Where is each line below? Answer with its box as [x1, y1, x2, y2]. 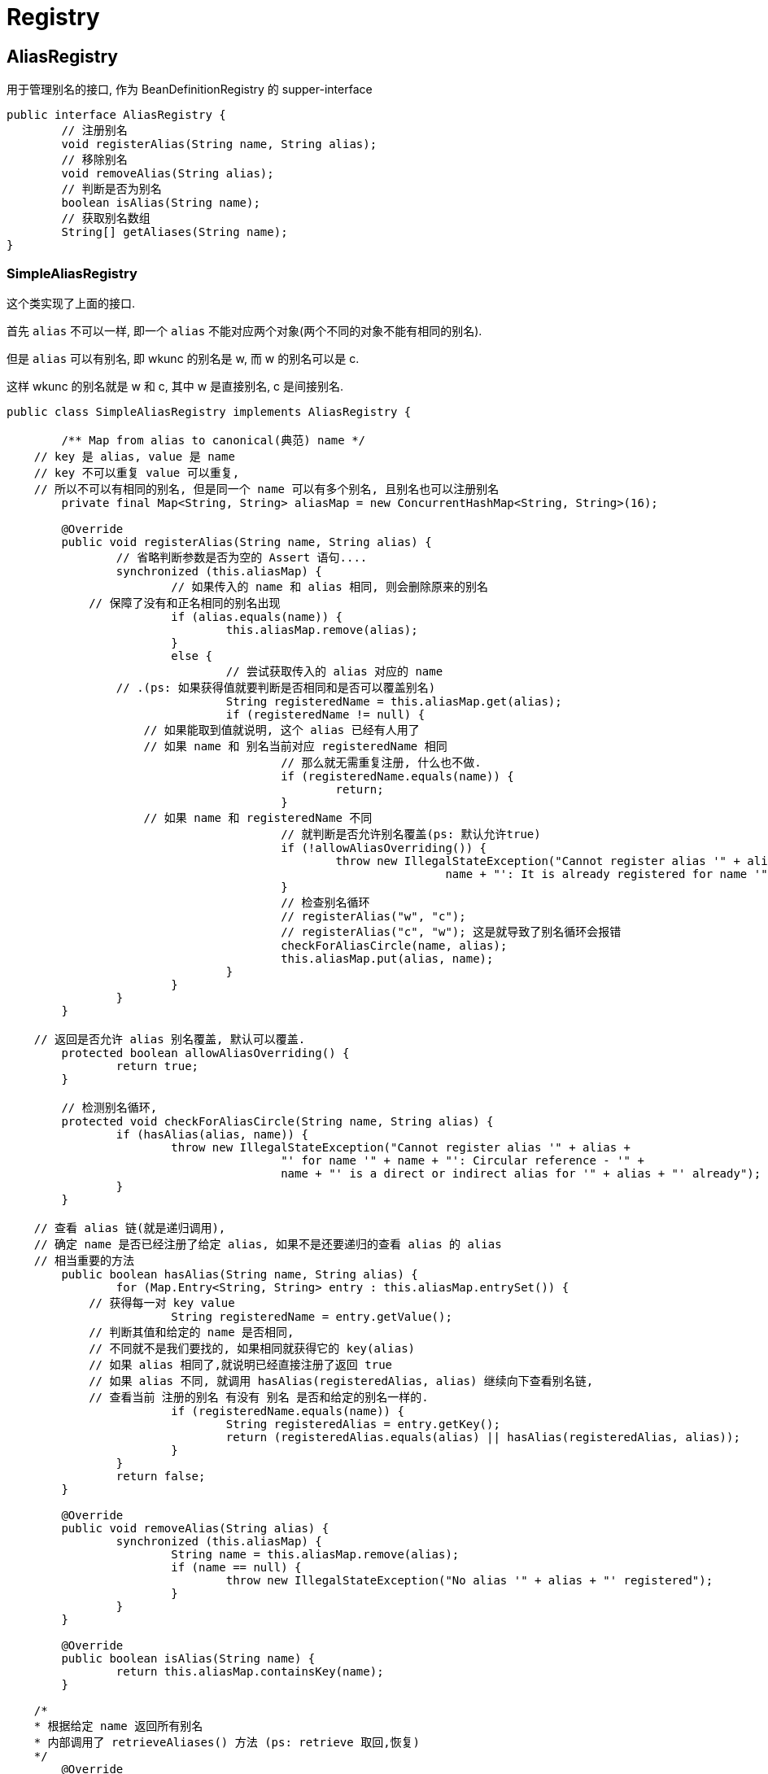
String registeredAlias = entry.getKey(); [225, 1417, 500, 1431]
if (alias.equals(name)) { [171, 610, 343, 623]
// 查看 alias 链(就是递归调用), [33, 1221, 226, 1234]
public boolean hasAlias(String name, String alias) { [61, 1267, 418, 1281]
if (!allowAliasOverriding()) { [281, 841, 487, 854]
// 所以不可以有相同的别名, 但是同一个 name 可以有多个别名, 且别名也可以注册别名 [33, 482, 500, 496]
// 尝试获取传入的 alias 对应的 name [225, 664, 443, 678]
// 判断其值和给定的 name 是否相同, [89, 1325, 295, 1339]
